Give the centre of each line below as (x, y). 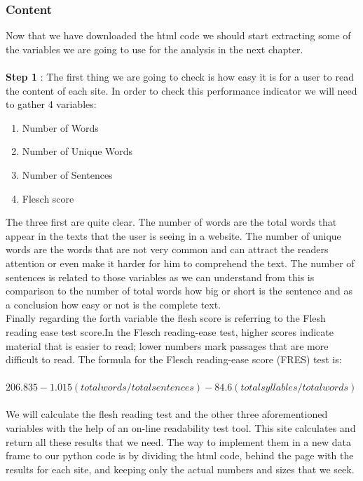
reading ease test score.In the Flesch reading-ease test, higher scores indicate (170, 331)
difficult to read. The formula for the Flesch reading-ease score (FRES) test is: (174, 359)
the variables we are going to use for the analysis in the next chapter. (155, 49)
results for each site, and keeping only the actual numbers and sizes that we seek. (180, 469)
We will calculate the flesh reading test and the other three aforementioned (167, 414)
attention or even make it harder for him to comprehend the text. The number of (180, 263)
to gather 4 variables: (51, 104)
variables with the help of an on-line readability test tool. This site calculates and (181, 428)
